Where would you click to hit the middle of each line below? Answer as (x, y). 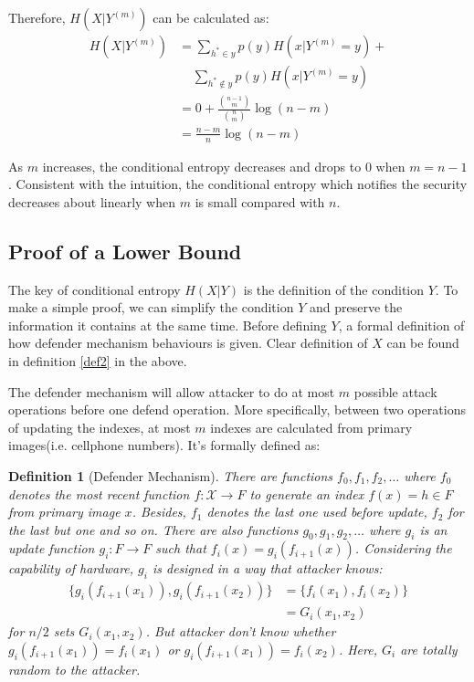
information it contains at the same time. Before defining (168, 325)
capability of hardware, (71, 568)
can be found (423, 343)
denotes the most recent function (99, 493)
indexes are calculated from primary (311, 427)
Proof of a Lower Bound (125, 251)
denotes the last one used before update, (317, 512)
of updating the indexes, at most (100, 427)
